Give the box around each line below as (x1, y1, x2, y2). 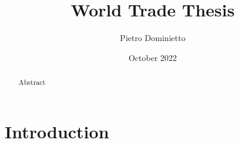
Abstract (18, 77, 46, 87)
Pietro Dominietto (120, 32, 186, 44)
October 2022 (128, 51, 177, 63)
